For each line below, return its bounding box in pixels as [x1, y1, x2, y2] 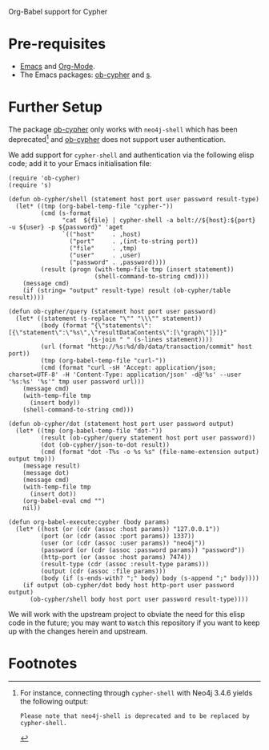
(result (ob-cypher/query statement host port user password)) [40, 433, 256, 442]
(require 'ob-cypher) [8, 174, 81, 182]
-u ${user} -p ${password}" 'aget [8, 223, 124, 231]
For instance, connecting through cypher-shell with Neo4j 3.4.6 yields [19, 688, 253, 698]
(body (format [40, 321, 88, 330]
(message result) [22, 461, 81, 470]
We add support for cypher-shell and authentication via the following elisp [8, 150, 255, 160]
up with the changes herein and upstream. [8, 626, 148, 636]
